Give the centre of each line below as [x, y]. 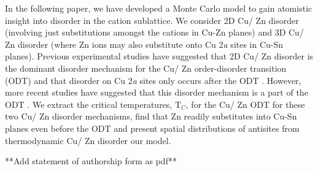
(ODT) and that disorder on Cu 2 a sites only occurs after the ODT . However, [153, 80]
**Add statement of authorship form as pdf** [91, 161]
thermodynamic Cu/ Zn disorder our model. [88, 140]
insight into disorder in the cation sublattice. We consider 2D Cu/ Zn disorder [152, 20]
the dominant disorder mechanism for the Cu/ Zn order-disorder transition [146, 68]
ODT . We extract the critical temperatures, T [93, 104]
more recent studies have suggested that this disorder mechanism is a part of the [157, 92]
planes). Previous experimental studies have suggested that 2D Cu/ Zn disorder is [159, 56]
